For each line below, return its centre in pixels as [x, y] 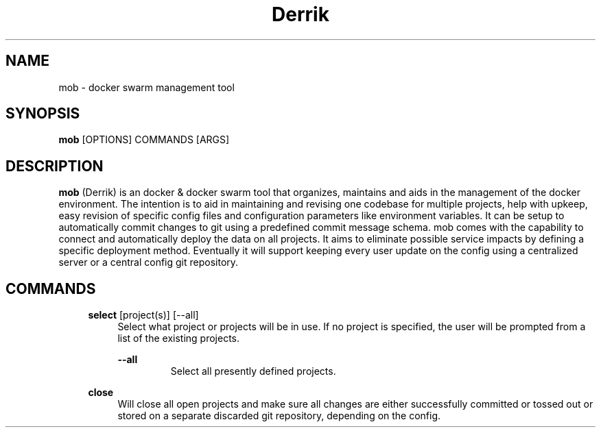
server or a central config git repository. [149, 262]
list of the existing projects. [179, 338]
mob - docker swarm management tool [146, 87]
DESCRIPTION [55, 166]
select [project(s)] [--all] [143, 315]
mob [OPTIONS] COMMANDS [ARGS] [144, 140]
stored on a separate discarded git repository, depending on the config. [279, 416]
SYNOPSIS [43, 114]
